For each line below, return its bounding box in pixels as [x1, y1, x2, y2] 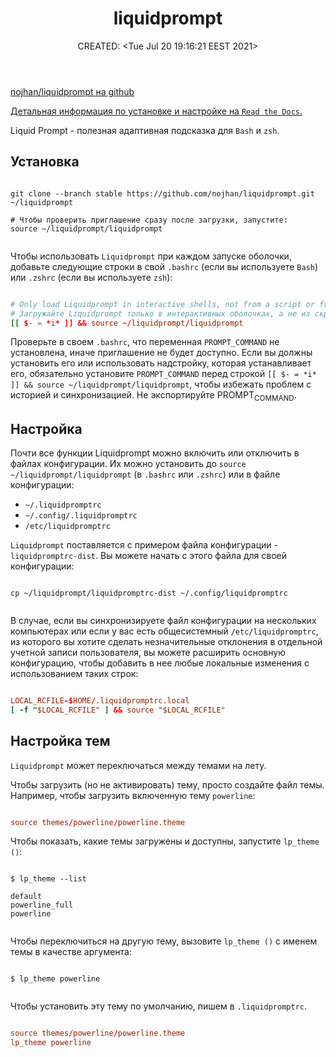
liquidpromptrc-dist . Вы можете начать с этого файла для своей [10, 549, 288, 561]
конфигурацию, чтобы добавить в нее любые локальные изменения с [10, 657, 310, 669]
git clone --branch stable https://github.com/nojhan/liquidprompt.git [10, 188, 315, 199]
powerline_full [10, 900, 74, 911]
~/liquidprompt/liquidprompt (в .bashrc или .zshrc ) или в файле [10, 468, 281, 480]
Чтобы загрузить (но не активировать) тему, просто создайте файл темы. [10, 778, 325, 791]
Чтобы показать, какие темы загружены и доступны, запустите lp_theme [10, 835, 320, 847]
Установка [10, 153, 80, 171]
